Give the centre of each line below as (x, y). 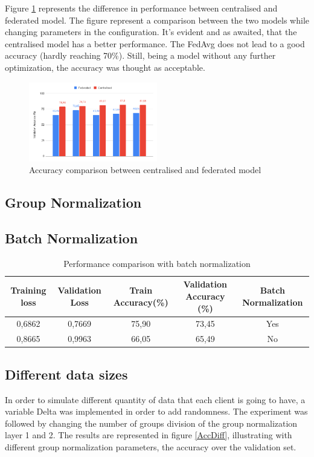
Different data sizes (66, 374)
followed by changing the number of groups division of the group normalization (151, 423)
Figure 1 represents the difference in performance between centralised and (141, 8)
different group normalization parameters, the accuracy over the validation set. (151, 446)
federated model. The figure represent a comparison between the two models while (157, 20)
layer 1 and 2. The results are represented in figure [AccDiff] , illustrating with (149, 435)
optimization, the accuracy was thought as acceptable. (105, 67)
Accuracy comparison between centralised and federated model (145, 170)
